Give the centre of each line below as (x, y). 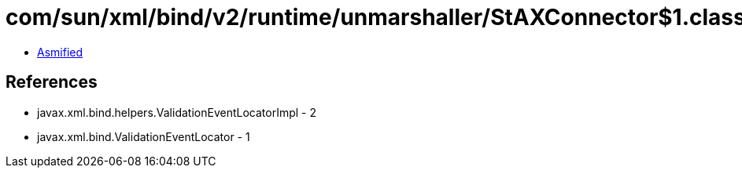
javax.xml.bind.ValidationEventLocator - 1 (144, 136)
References (52, 82)
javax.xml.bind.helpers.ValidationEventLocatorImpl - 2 (177, 112)
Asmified (60, 52)
